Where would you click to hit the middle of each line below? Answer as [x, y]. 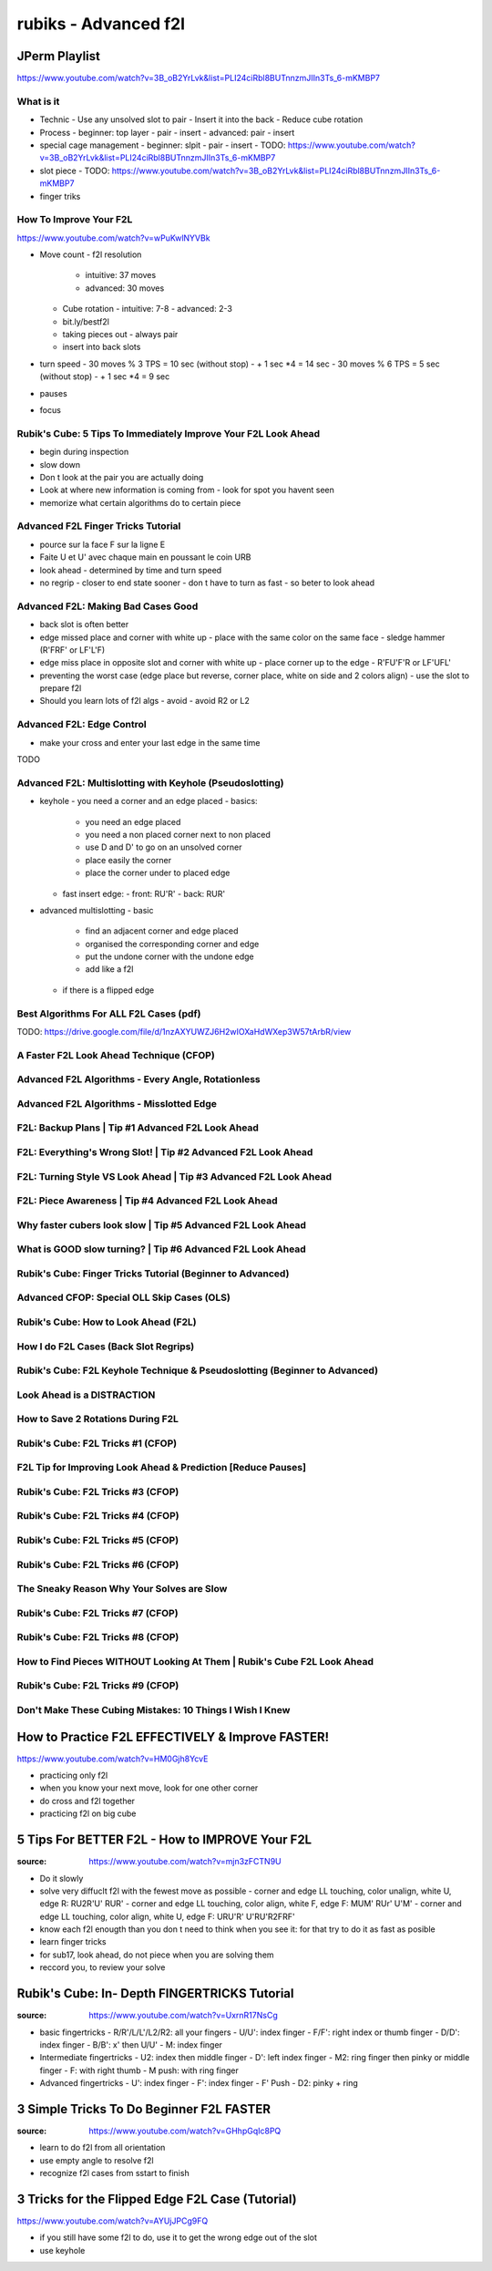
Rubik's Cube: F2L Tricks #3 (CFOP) [98, 1492]
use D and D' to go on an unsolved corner [164, 847]
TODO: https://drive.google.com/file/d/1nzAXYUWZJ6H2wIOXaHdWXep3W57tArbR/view [184, 1031]
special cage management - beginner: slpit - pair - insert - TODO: [163, 145]
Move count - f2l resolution [91, 254]
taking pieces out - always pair [120, 335]
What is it [38, 101]
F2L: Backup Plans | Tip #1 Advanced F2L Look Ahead [138, 1128]
